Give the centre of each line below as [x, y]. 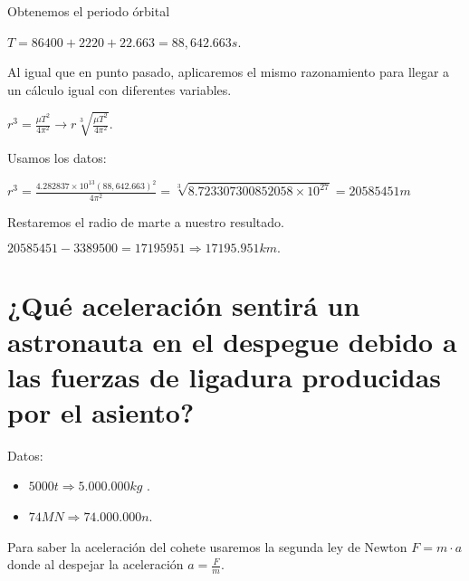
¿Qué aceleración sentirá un [184, 305]
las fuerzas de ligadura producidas [225, 376]
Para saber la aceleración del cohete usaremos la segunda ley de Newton [207, 546]
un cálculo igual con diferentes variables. [120, 89]
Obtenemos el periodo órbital [89, 11]
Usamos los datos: [57, 157]
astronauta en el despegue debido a [232, 341]
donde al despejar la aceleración [96, 564]
